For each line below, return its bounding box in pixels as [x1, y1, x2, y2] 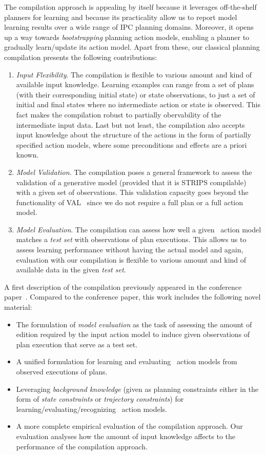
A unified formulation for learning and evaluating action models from [16, 356, 237, 367]
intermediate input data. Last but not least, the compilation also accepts [16, 119, 245, 130]
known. [16, 149, 39, 160]
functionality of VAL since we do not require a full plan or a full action [16, 196, 243, 207]
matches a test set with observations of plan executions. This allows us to [16, 234, 247, 245]
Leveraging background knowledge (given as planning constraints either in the [16, 383, 259, 394]
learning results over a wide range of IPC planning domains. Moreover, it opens [4, 22, 254, 32]
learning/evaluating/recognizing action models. [16, 403, 167, 414]
